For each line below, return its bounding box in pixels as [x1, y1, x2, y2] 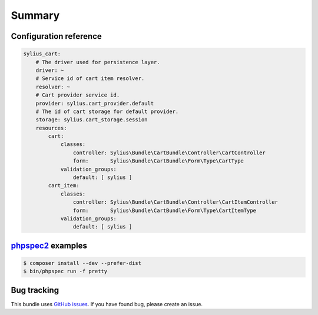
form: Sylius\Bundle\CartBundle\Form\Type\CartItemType [72, 207, 256, 214]
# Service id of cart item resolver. [35, 75, 145, 82]
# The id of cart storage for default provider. [35, 108, 179, 115]
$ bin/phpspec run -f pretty [23, 268, 108, 275]
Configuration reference [11, 31, 102, 41]
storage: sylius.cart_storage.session [35, 117, 148, 123]
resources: [35, 124, 67, 131]
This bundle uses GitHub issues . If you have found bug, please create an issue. [11, 300, 203, 307]
